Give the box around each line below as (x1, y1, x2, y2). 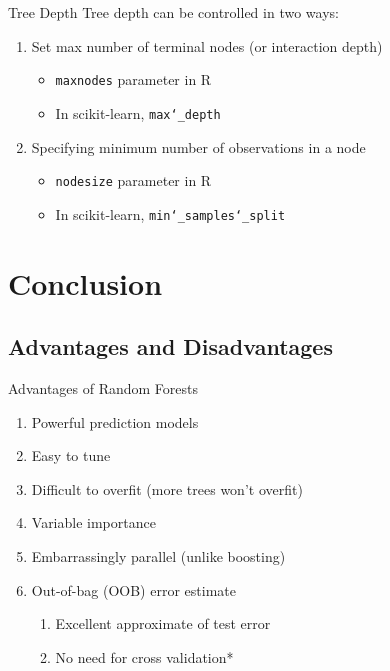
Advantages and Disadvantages (8, 331, 333, 362)
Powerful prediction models (31, 411, 199, 432)
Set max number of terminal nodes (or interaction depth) (31, 35, 383, 56)
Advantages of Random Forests (8, 377, 199, 398)
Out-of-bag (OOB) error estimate (31, 579, 236, 600)
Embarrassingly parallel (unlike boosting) (31, 545, 286, 566)
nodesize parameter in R (55, 170, 212, 191)
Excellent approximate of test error (55, 613, 271, 634)
